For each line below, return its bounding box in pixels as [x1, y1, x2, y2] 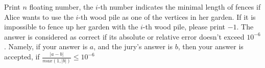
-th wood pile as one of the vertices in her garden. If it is [78, 11, 256, 22]
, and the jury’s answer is [93, 41, 173, 52]
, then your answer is [178, 41, 244, 52]
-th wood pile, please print [142, 21, 225, 32]
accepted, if [4, 51, 40, 62]
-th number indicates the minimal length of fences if [98, 2, 261, 12]
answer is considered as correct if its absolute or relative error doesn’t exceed [4, 31, 245, 42]
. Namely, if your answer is [4, 41, 88, 52]
